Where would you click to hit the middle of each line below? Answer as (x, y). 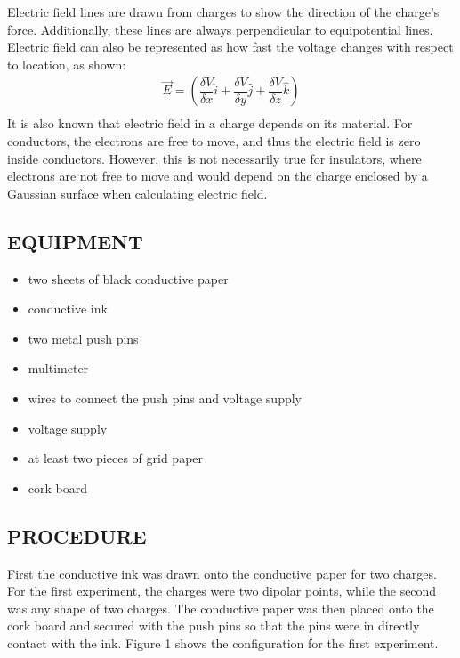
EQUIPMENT (75, 241)
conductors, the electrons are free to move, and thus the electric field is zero (214, 141)
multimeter (58, 368)
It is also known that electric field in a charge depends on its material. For (210, 123)
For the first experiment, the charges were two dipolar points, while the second (222, 591)
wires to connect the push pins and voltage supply (165, 398)
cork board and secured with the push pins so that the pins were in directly (214, 626)
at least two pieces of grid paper (116, 458)
